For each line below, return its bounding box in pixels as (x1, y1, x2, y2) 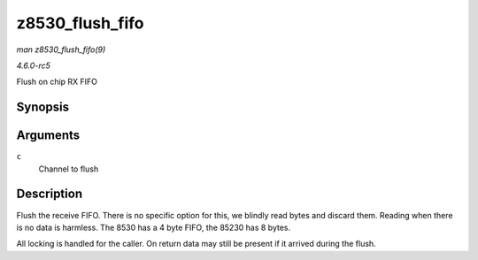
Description (16, 187, 83, 202)
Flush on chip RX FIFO (16, 76, 97, 88)
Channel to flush (38, 164, 99, 174)
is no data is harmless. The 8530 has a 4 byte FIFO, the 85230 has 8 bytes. (16, 222, 291, 233)
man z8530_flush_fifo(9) (16, 44, 106, 55)
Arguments (16, 128, 81, 143)
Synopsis (16, 100, 70, 115)
